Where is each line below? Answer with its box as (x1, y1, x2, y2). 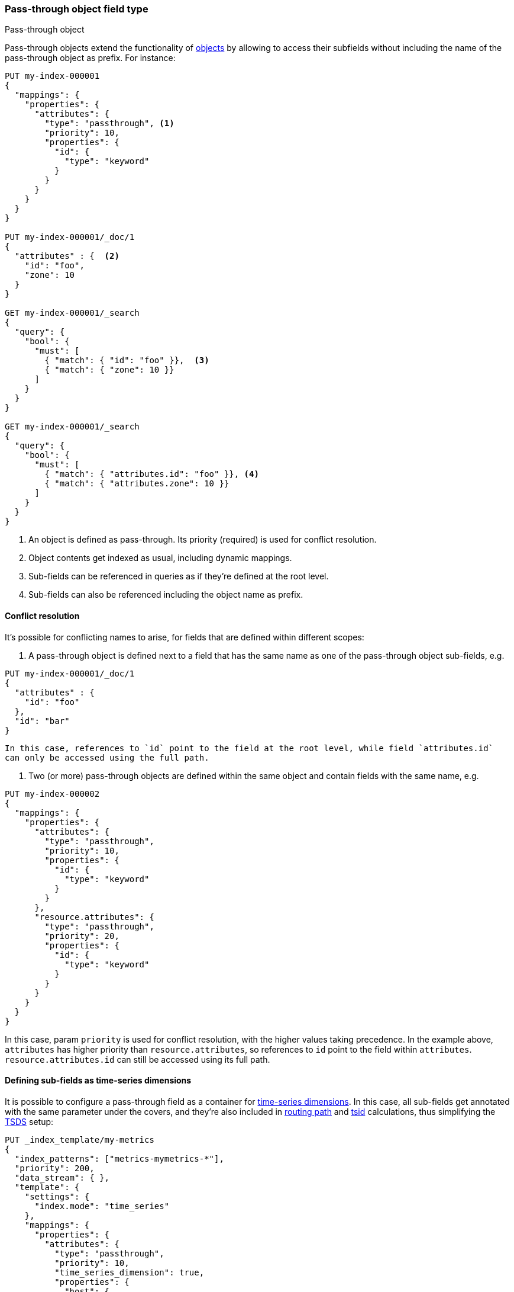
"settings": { (24, 1191, 90, 1201)
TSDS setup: (5, 1116, 54, 1127)
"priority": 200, (14, 1163, 95, 1173)
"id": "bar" (14, 716, 70, 726)
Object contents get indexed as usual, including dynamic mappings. (28, 553, 292, 563)
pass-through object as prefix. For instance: (5, 53, 176, 63)
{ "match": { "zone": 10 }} (44, 365, 174, 375)
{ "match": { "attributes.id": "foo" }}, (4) (44, 469, 259, 479)
